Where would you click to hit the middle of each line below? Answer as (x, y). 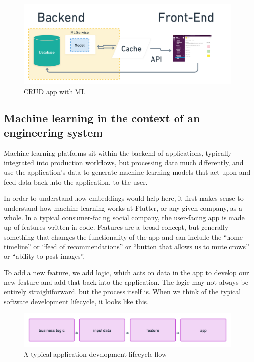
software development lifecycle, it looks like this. (76, 301)
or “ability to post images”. (45, 256)
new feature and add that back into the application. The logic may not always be (126, 282)
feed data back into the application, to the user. (76, 181)
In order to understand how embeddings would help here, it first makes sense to (124, 198)
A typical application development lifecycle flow (95, 353)
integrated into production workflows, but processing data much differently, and (124, 162)
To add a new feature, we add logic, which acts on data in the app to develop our (127, 272)
